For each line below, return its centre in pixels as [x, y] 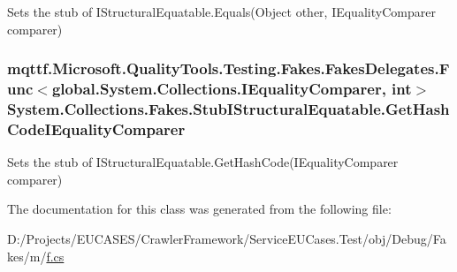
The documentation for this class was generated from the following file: [199, 209]
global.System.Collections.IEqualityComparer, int [232, 89]
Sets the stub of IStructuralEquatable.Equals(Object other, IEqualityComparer [221, 11]
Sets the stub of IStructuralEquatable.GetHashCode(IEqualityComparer [203, 162]
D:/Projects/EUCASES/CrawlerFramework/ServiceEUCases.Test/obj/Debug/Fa [227, 238]
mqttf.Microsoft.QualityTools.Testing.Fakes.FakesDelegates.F [228, 68]
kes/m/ [27, 256]
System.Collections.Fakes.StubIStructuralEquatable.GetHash [228, 108]
